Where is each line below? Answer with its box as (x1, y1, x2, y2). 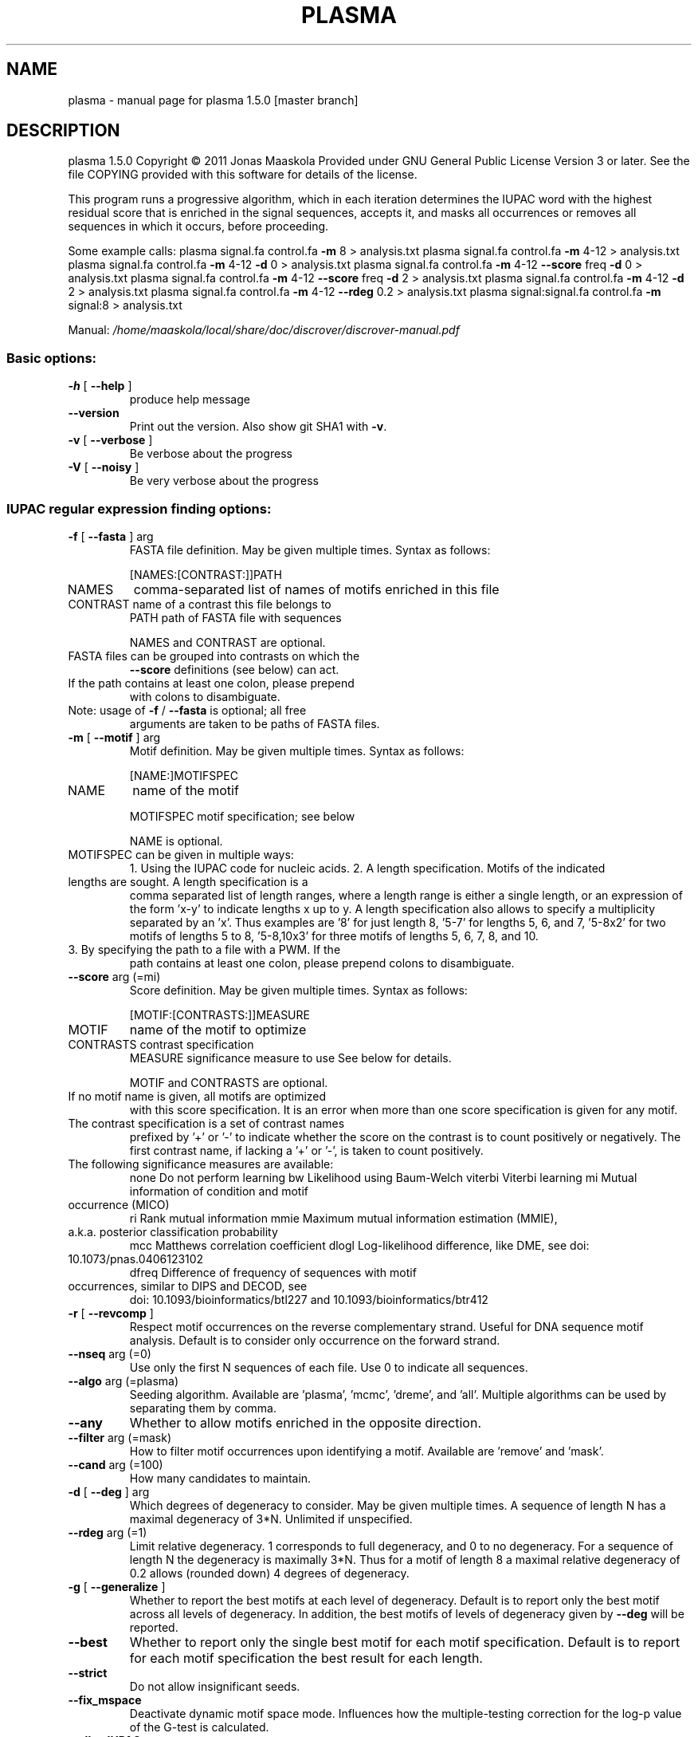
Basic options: (6, 349, 97, 366)
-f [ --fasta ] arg (68, 529, 154, 543)
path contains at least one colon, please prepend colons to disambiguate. (129, 955, 515, 970)
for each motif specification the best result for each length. (129, 1649, 483, 1666)
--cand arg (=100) (68, 1457, 163, 1471)
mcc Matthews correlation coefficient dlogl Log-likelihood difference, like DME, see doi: (129, 1238, 590, 1252)
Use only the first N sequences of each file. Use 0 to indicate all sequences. (129, 1360, 528, 1374)
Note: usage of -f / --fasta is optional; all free (68, 703, 307, 717)
